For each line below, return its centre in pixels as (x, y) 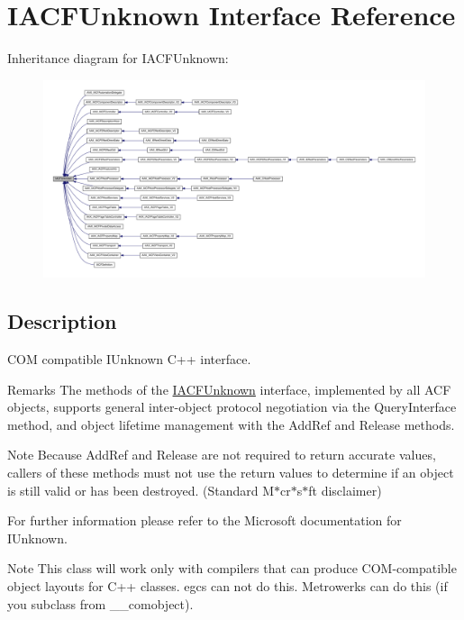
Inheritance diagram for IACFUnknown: (118, 58)
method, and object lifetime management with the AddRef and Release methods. (231, 424)
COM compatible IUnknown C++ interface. (129, 358)
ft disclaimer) (345, 490)
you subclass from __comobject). (100, 603)
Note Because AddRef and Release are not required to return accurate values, (222, 455)
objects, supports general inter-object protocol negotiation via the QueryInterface (232, 407)
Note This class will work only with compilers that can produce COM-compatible (232, 568)
